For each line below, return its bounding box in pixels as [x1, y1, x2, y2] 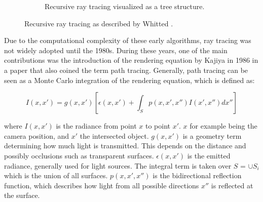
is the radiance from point [56, 120, 137, 131]
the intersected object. [80, 130, 149, 141]
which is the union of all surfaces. [4, 170, 108, 181]
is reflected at [211, 180, 253, 190]
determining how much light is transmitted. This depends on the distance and [4, 140, 246, 151]
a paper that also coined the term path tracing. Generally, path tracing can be [4, 64, 248, 75]
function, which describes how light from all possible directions [4, 180, 199, 190]
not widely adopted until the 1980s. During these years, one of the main [4, 45, 228, 55]
